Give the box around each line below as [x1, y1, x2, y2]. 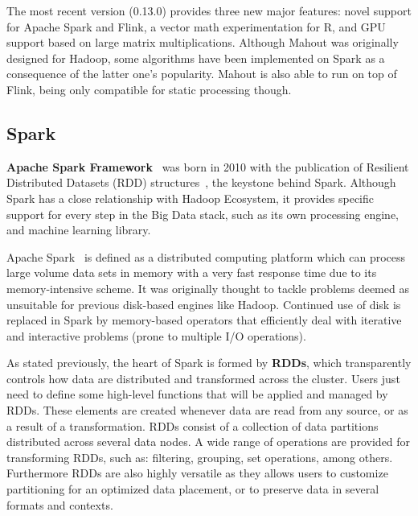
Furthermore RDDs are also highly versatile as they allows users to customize [6, 464, 388, 481]
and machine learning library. [6, 221, 151, 238]
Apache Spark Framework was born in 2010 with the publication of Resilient [6, 158, 409, 175]
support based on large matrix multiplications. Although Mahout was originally [6, 34, 399, 51]
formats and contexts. [6, 496, 113, 513]
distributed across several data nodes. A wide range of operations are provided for [6, 433, 411, 450]
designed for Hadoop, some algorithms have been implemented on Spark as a [6, 49, 385, 66]
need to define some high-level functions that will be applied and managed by [6, 386, 388, 402]
